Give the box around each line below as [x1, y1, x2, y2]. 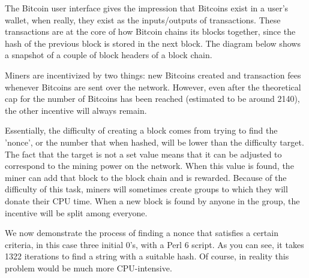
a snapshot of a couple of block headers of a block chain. [5, 49, 212, 61]
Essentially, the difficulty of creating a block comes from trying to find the [5, 124, 278, 137]
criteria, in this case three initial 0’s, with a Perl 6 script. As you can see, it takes [5, 238, 304, 250]
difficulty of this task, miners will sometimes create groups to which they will [5, 183, 288, 195]
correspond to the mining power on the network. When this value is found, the [5, 159, 294, 172]
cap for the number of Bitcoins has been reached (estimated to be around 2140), [5, 92, 300, 105]
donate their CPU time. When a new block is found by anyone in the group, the [5, 194, 300, 207]
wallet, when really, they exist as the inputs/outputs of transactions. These [5, 13, 281, 26]
